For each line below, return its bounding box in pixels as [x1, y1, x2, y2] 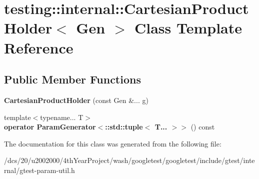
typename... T [40, 111, 83, 122]
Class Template [134, 17, 242, 38]
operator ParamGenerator [4, 121, 96, 132]
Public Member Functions [4, 71, 141, 87]
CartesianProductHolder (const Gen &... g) [4, 94, 148, 105]
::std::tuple [105, 121, 143, 132]
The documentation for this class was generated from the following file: [4, 138, 221, 148]
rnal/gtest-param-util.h [4, 164, 75, 175]
